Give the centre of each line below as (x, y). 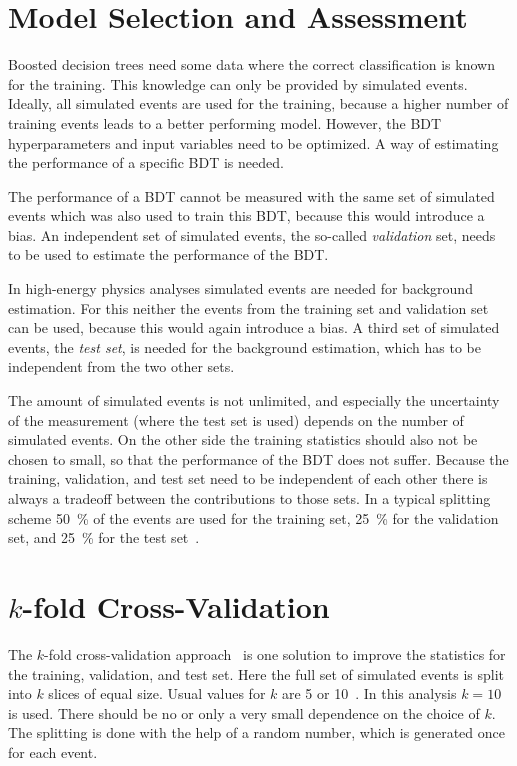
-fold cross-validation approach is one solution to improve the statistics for (275, 653)
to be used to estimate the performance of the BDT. (168, 254)
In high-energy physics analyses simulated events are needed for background (240, 288)
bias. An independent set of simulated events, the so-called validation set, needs (252, 234)
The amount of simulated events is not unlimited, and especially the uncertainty (254, 400)
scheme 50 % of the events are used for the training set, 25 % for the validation (253, 517)
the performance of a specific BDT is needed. (146, 162)
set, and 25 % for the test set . (104, 537)
